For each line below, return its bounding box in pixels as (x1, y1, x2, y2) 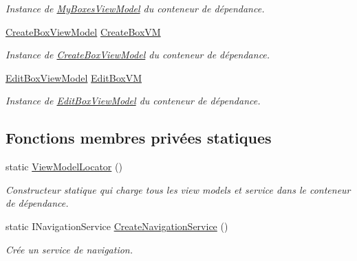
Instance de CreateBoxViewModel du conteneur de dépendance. (6, 47, 270, 62)
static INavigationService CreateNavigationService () (6, 218, 228, 233)
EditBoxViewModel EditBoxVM (6, 70, 142, 84)
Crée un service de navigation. (6, 242, 133, 256)
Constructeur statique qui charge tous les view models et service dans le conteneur (6, 182, 351, 196)
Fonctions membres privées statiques (6, 127, 272, 148)
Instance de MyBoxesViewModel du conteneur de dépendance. (6, 1, 265, 15)
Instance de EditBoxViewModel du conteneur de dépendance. (6, 93, 261, 108)
